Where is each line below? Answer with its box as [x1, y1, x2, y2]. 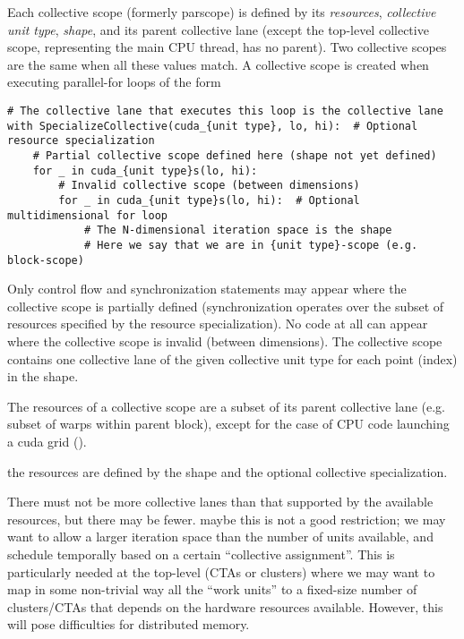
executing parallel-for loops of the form [7, 72, 221, 91]
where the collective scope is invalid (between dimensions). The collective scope [7, 331, 443, 350]
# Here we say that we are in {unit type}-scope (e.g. [83, 238, 418, 251]
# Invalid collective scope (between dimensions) [58, 179, 360, 192]
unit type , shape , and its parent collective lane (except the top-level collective [7, 20, 429, 38]
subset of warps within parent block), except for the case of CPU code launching [7, 414, 450, 433]
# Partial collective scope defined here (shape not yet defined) [32, 149, 437, 162]
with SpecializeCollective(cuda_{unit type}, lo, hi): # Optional [7, 119, 418, 132]
